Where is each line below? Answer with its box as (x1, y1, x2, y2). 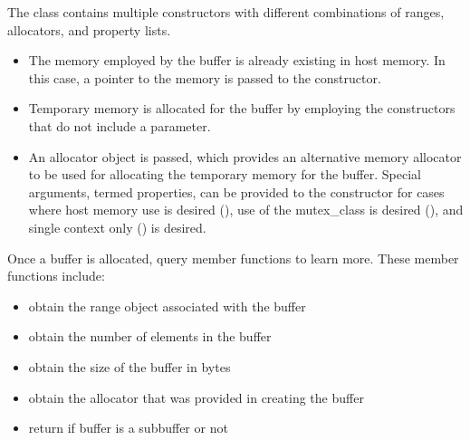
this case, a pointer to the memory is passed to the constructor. (28, 68, 381, 87)
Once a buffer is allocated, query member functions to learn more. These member (7, 248, 459, 267)
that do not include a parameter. (28, 116, 211, 135)
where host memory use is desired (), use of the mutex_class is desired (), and (28, 200, 464, 219)
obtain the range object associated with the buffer (28, 296, 306, 315)
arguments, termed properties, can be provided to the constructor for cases (28, 182, 445, 201)
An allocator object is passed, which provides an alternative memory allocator (28, 147, 462, 166)
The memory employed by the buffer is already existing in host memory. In (28, 51, 446, 70)
